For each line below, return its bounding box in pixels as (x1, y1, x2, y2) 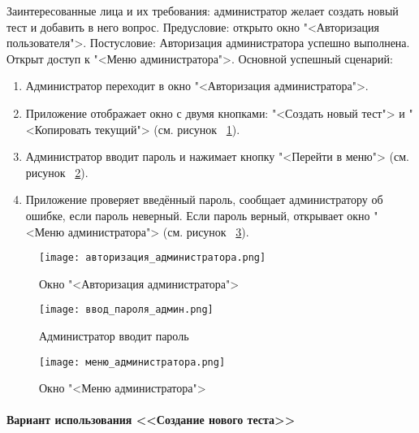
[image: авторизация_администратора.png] (39, 252, 266, 264)
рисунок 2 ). (25, 163, 89, 180)
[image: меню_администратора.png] (39, 356, 226, 368)
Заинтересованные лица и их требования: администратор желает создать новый (6, 2, 399, 19)
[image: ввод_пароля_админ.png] (39, 304, 214, 316)
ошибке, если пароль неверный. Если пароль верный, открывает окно (25, 206, 370, 223)
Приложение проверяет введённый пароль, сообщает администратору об (25, 191, 383, 208)
